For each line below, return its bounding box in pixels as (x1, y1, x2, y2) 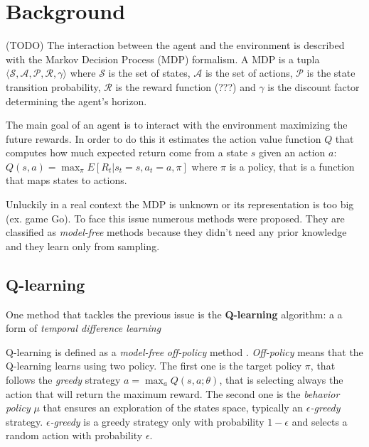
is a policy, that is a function (229, 158, 355, 173)
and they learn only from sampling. (6, 238, 160, 253)
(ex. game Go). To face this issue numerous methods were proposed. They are (6, 210, 345, 225)
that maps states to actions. (6, 173, 127, 188)
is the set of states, (108, 65, 191, 80)
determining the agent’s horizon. (6, 93, 147, 108)
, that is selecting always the (219, 372, 343, 387)
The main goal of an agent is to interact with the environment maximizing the (6, 117, 348, 132)
